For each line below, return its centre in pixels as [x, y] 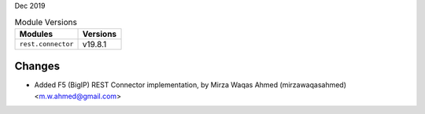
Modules [36, 34]
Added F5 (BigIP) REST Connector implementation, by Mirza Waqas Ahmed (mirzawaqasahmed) [190, 85]
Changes [37, 66]
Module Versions [46, 22]
